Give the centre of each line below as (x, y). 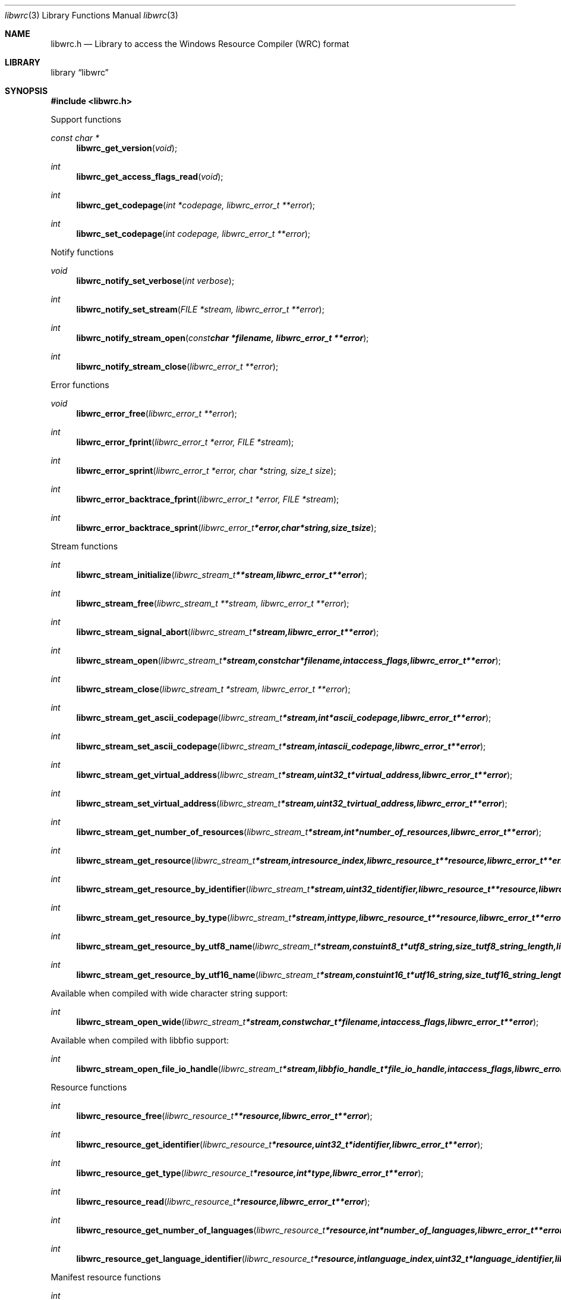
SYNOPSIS (26, 91)
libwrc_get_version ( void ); (127, 148)
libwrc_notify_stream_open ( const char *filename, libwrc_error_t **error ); (223, 338)
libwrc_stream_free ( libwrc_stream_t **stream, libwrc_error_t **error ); (213, 603)
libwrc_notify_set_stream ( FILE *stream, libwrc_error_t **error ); (200, 309)
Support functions (86, 119)
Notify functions (82, 252)
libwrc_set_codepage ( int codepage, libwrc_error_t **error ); (193, 234)
